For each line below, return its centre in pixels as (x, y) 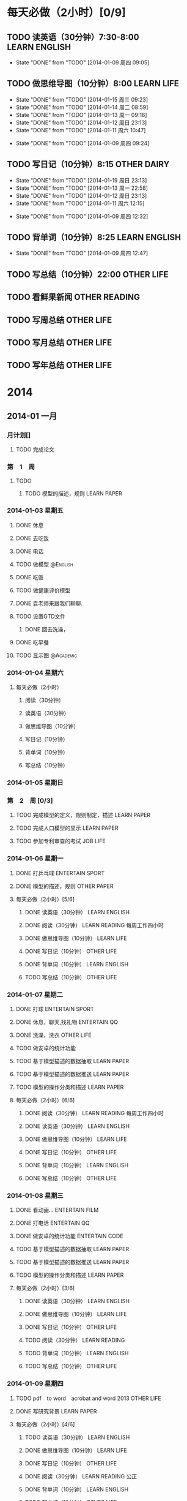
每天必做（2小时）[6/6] (45, 1100)
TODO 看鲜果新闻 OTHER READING (73, 297)
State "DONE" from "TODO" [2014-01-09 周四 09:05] (82, 62)
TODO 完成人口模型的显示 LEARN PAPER (67, 828)
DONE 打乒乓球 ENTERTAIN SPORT (60, 873)
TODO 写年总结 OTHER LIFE (60, 365)
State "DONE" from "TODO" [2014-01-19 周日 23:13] (81, 180)
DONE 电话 (30, 551)
